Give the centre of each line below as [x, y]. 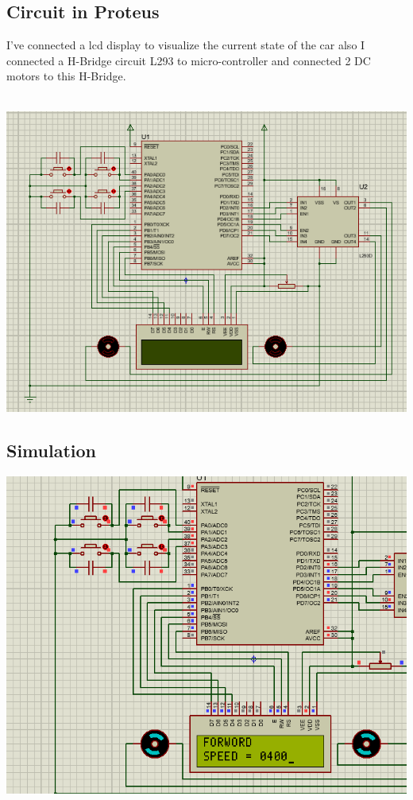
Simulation [52, 450]
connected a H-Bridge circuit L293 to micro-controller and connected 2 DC [189, 60]
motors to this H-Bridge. [66, 76]
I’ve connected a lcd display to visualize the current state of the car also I [186, 45]
